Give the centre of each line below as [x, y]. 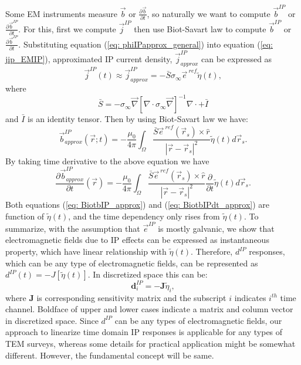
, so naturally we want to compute [209, 13]
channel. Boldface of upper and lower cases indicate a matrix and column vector [149, 309]
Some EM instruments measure [62, 13]
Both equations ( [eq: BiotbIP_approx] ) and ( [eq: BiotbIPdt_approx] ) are [138, 204]
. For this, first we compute [67, 28]
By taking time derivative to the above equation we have [107, 160]
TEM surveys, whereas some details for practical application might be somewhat [150, 343]
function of [25, 216]
